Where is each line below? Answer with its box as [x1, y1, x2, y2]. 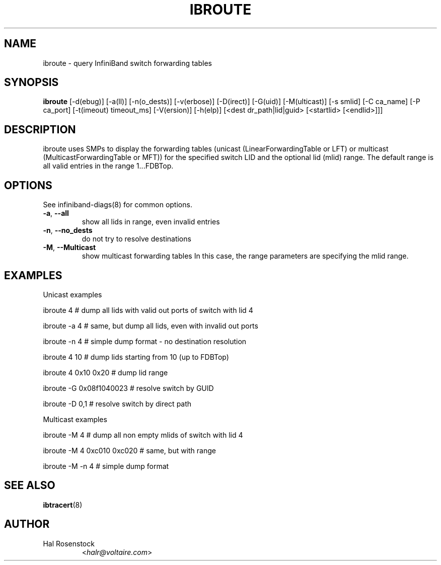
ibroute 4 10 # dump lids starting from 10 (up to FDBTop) [43, 352, 229, 361]
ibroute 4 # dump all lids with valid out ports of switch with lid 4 [43, 305, 253, 314]
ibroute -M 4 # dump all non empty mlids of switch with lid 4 [43, 430, 243, 439]
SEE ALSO [4, 479, 55, 492]
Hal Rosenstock [43, 539, 95, 548]
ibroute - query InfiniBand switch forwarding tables [43, 58, 212, 67]
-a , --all [43, 209, 69, 218]
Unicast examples [43, 290, 102, 299]
